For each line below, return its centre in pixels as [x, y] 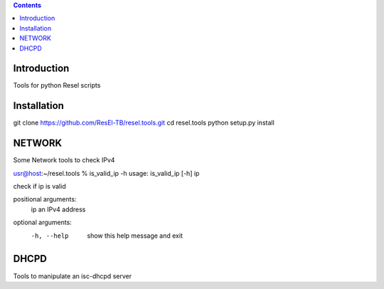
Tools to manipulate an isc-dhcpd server [72, 276]
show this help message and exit [135, 236]
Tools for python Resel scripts [57, 85]
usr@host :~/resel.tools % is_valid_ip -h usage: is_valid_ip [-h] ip [106, 173]
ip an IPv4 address [58, 209]
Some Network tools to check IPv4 [64, 160]
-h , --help [50, 236]
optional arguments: [43, 222]
